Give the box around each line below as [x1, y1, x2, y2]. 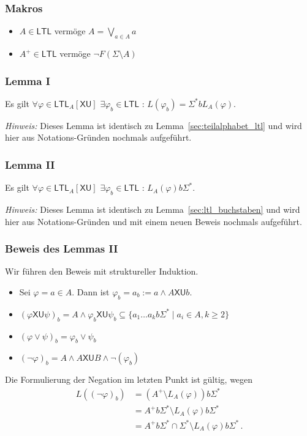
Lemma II [5, 157, 55, 172]
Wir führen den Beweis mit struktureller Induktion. [5, 265, 199, 278]
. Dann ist [72, 286, 110, 298]
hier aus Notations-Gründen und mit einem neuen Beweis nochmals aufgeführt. [5, 215, 302, 227]
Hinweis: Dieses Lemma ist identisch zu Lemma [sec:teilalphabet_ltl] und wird [5, 119, 302, 131]
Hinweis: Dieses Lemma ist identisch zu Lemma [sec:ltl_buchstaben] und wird [5, 203, 300, 216]
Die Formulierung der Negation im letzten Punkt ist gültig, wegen [5, 373, 253, 386]
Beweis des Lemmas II [5, 241, 118, 256]
